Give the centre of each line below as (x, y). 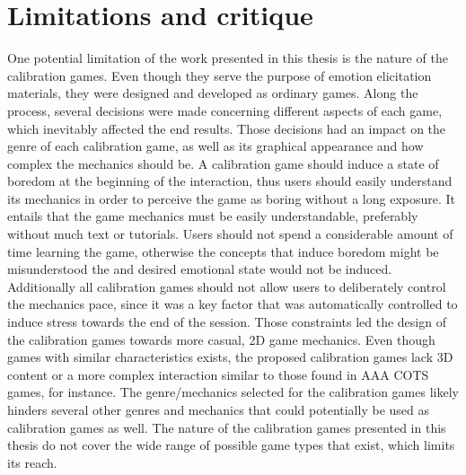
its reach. (32, 462)
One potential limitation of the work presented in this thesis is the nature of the (228, 58)
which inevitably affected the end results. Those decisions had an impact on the (227, 128)
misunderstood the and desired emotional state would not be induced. (200, 269)
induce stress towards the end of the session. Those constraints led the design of (227, 322)
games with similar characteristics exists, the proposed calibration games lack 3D (230, 357)
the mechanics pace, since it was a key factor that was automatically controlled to (233, 304)
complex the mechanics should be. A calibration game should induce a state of (223, 163)
